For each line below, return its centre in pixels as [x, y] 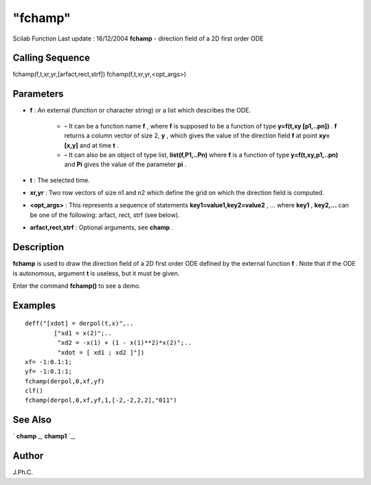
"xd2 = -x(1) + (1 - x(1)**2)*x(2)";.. [124, 343]
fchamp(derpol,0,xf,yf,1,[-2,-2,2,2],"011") [101, 401]
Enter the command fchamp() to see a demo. [77, 286]
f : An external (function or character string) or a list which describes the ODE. [140, 111]
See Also [32, 420]
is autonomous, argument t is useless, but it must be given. [96, 273]
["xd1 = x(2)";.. [83, 333]
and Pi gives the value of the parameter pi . [125, 164]
